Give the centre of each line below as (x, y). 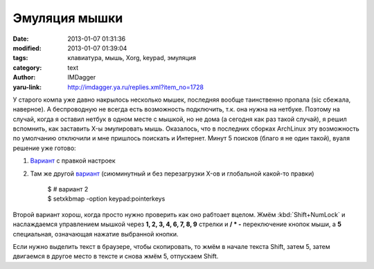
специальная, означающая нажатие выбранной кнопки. (96, 234)
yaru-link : (27, 87)
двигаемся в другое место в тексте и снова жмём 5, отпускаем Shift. (116, 257)
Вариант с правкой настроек (73, 161)
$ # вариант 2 (68, 189)
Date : (21, 39)
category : (27, 67)
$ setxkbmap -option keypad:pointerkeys (106, 199)
